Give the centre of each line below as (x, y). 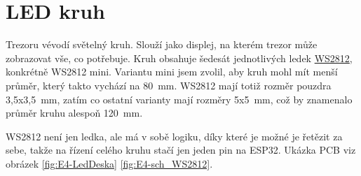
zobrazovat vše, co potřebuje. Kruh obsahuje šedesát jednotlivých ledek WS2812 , (179, 58)
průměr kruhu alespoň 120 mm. (74, 113)
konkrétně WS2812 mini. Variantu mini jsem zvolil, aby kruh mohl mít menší (172, 72)
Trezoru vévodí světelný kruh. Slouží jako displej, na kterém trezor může (162, 44)
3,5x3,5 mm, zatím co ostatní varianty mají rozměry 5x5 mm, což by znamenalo (179, 99)
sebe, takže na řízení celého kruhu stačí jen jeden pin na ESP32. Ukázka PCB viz (181, 150)
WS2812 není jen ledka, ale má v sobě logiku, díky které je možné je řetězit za (174, 136)
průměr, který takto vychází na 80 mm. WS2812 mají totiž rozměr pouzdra (169, 85)
